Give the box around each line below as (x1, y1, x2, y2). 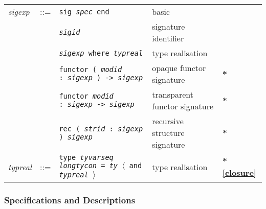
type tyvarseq (59, 153, 114, 161)
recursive (152, 115, 184, 127)
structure (152, 127, 185, 138)
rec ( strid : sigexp (59, 124, 143, 133)
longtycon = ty (59, 161, 118, 170)
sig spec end (59, 7, 109, 16)
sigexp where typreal (59, 49, 143, 57)
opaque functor (152, 62, 206, 74)
